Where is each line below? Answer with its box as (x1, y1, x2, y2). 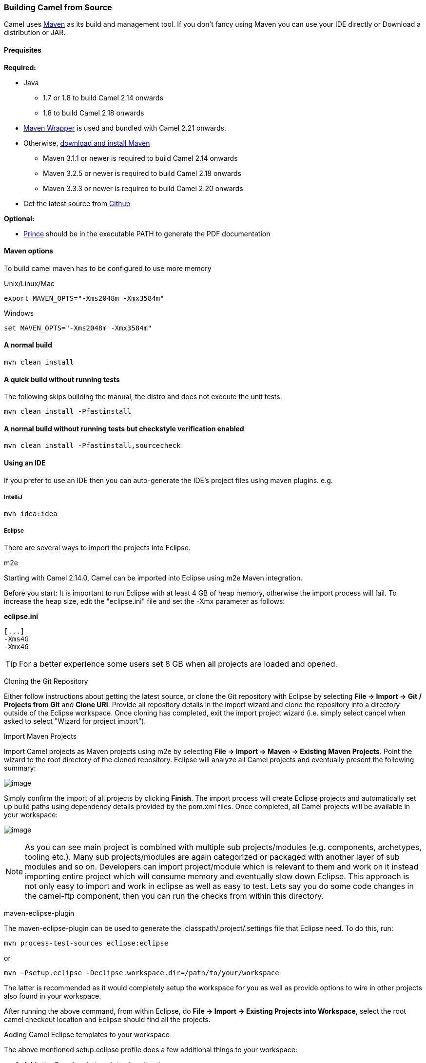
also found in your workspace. (4, 992, 101, 1001)
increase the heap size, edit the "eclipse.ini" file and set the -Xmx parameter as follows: (4, 597, 285, 606)
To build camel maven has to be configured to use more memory (4, 264, 212, 272)
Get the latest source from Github (23, 199, 131, 208)
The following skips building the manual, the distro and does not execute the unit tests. (4, 392, 282, 401)
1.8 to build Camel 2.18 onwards (43, 108, 144, 117)
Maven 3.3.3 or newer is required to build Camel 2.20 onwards (43, 184, 243, 193)
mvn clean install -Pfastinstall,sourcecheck (4, 442, 181, 450)
